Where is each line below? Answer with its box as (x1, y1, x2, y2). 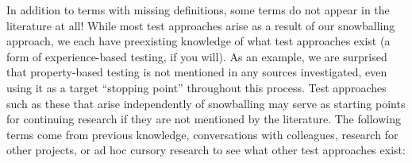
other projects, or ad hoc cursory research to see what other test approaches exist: (6, 142, 406, 158)
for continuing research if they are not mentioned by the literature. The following (6, 111, 401, 127)
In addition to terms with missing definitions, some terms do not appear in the (6, 2, 390, 17)
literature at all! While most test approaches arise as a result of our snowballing (6, 17, 395, 33)
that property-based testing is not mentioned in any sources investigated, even (6, 64, 387, 80)
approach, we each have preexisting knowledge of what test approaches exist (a (6, 33, 391, 49)
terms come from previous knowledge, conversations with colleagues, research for (6, 126, 399, 142)
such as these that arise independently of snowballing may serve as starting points (6, 95, 406, 111)
